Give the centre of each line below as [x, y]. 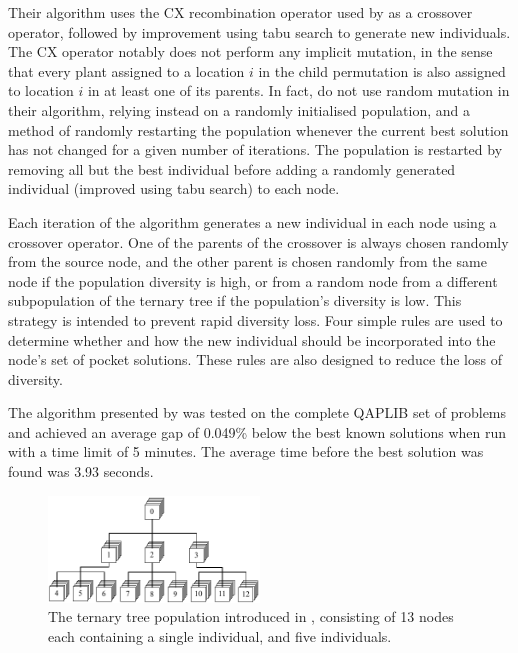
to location [41, 90]
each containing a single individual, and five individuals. [220, 635]
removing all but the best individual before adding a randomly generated [232, 168]
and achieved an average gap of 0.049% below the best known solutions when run [257, 431]
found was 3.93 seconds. [81, 471]
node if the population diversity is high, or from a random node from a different [253, 280]
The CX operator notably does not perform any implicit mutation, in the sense [250, 51]
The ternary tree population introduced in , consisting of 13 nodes [251, 616]
